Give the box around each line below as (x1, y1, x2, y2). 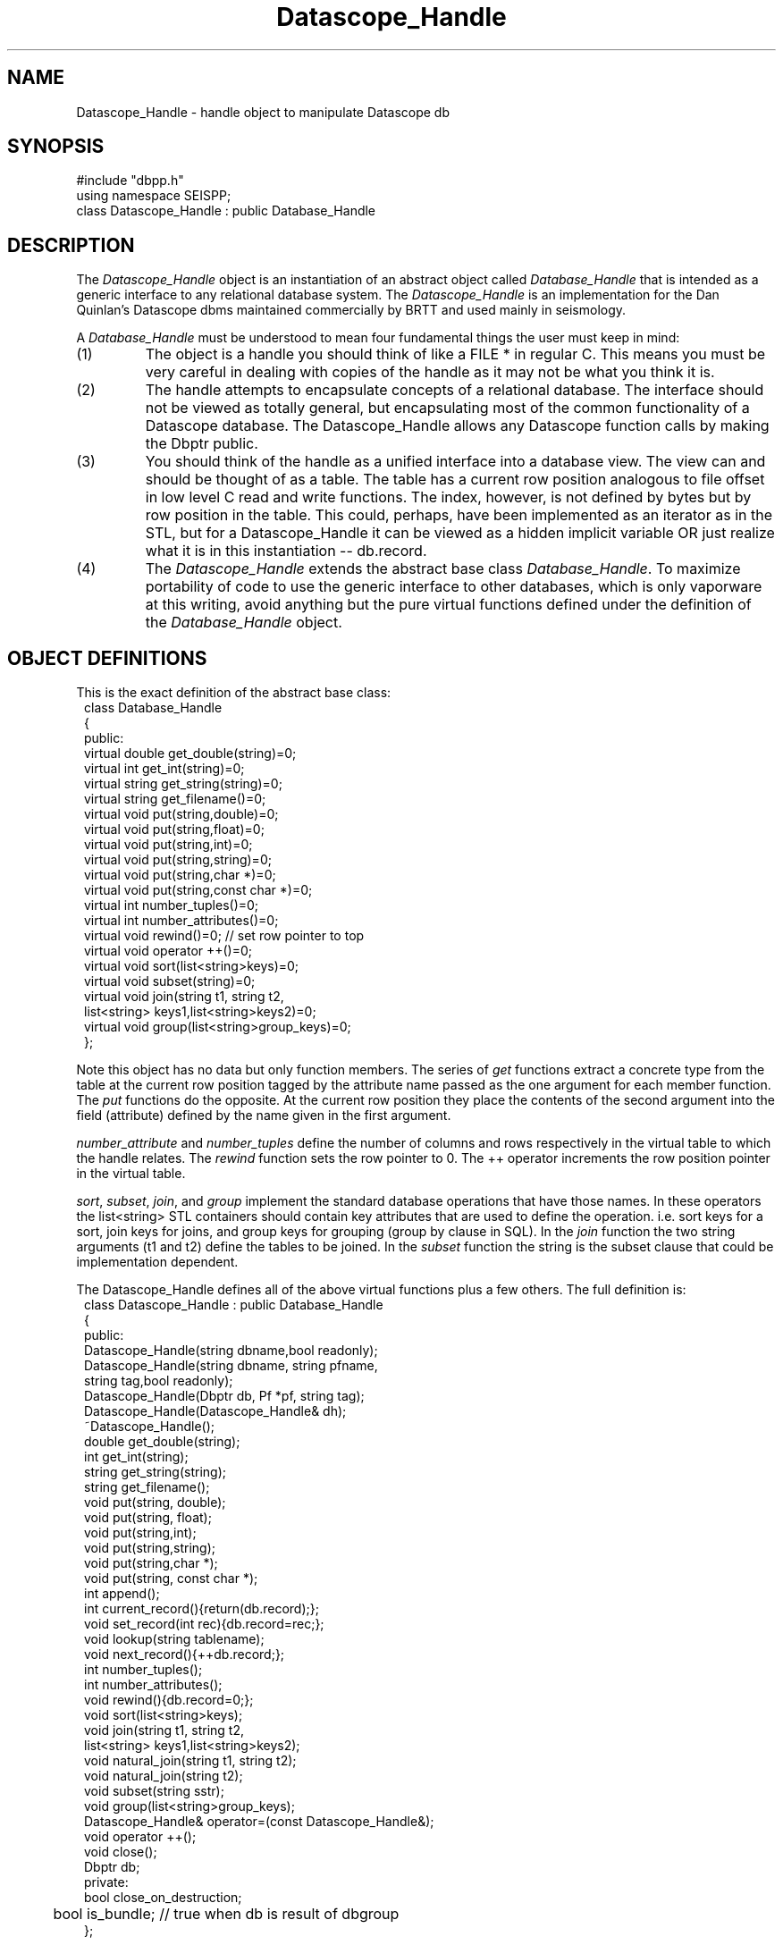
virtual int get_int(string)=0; (84, 761, 245, 777)
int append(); (84, 1586, 160, 1602)
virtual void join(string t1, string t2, (84, 989, 284, 1005)
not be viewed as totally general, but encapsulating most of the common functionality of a (145, 399, 750, 417)
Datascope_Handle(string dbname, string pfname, (84, 1358, 378, 1374)
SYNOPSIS (7, 135, 105, 158)
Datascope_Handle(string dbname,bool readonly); (84, 1343, 378, 1359)
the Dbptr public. (145, 434, 258, 453)
